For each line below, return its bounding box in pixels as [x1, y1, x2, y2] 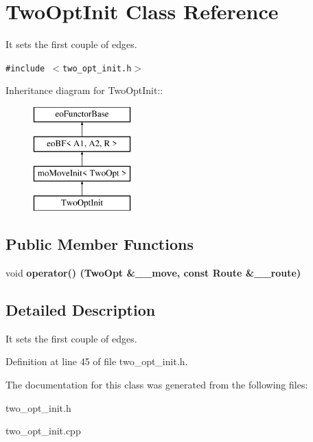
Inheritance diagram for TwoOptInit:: [5, 83, 163, 97]
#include [5, 63, 45, 73]
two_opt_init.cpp [5, 423, 81, 438]
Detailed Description [5, 299, 156, 320]
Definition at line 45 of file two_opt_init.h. [5, 354, 188, 369]
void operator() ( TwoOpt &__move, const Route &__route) [5, 265, 301, 279]
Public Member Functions [5, 233, 194, 255]
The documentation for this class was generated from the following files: [5, 377, 308, 391]
